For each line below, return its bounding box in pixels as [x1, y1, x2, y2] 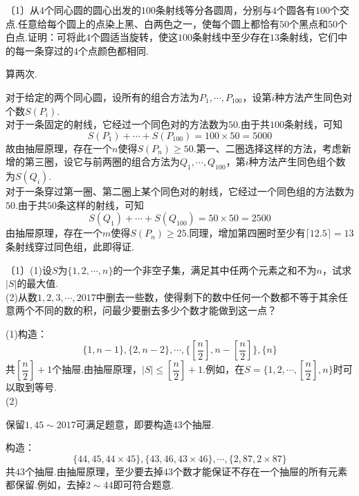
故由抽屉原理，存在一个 [6, 140, 112, 155]
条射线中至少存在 [192, 30, 270, 44]
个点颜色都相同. [78, 43, 149, 57]
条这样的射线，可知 [56, 197, 144, 212]
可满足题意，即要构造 [75, 416, 173, 431]
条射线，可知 [284, 117, 342, 131]
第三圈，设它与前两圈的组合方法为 [24, 154, 180, 169]
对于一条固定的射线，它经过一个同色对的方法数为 [6, 117, 228, 131]
